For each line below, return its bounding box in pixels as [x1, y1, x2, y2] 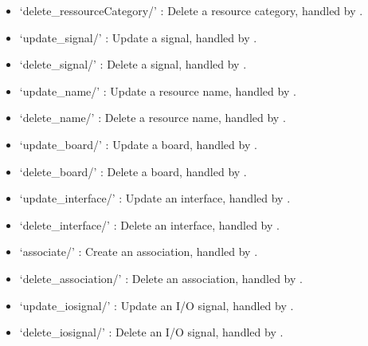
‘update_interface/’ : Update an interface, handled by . [19, 190, 291, 206]
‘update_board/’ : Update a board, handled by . [19, 136, 257, 152]
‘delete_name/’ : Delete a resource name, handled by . [19, 109, 286, 126]
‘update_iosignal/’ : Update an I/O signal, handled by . [19, 297, 294, 313]
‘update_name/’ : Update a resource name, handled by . [19, 82, 296, 99]
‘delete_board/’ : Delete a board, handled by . [19, 163, 247, 179]
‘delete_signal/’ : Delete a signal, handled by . [19, 56, 247, 73]
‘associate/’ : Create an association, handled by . [19, 243, 258, 260]
